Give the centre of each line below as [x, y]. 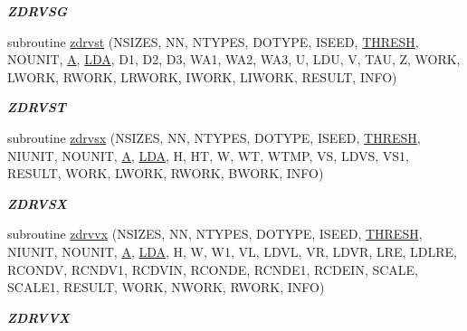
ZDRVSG [38, 11]
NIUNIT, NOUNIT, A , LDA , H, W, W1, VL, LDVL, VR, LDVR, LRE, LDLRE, [233, 251]
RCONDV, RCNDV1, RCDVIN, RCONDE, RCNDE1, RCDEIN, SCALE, [213, 269]
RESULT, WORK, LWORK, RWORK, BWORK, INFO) [166, 173]
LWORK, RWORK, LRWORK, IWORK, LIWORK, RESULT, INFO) [202, 76]
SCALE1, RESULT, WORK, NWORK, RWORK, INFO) [166, 287]
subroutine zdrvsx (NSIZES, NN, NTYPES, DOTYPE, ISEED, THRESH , [214, 137]
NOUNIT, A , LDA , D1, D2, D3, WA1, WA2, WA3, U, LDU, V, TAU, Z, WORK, [234, 59]
